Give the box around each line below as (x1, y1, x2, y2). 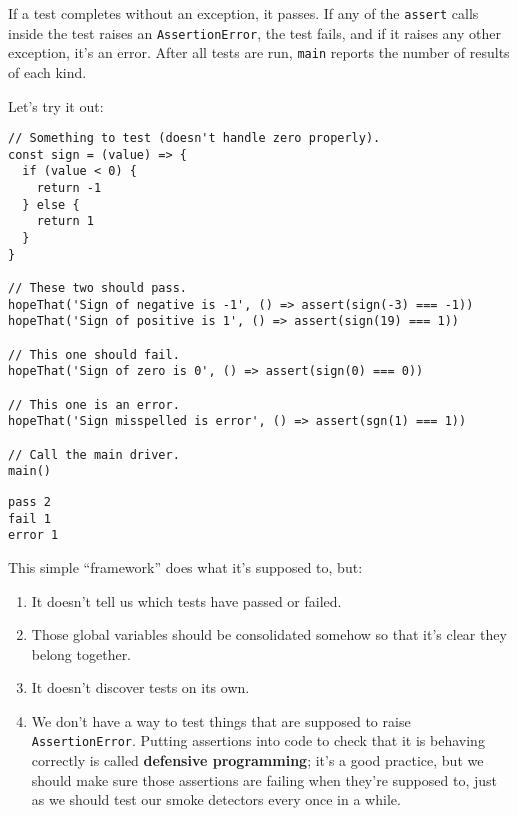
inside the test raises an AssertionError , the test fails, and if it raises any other (8, 22, 501, 43)
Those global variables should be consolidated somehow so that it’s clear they (31, 624, 507, 645)
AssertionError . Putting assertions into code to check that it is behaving (31, 730, 485, 751)
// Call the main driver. (8, 447, 180, 462)
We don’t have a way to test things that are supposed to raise (31, 710, 411, 731)
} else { (22, 197, 80, 212)
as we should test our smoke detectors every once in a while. (31, 789, 401, 810)
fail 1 (8, 511, 51, 526)
